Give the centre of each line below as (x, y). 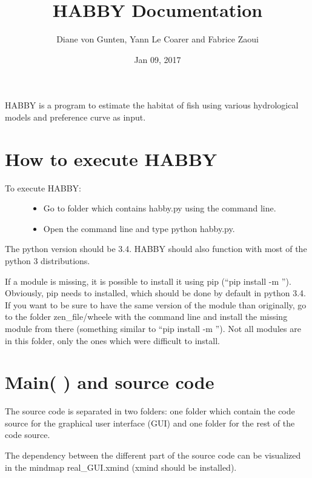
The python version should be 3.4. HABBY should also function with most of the (156, 249)
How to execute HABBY (111, 158)
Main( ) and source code (110, 382)
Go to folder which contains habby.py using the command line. (160, 208)
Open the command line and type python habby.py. (139, 228)
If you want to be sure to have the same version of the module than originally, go (156, 304)
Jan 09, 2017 (158, 59)
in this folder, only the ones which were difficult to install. (112, 340)
